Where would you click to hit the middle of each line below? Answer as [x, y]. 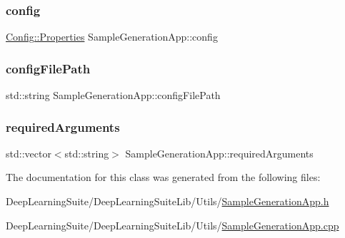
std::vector [29, 153]
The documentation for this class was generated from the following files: [163, 177]
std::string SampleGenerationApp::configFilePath [113, 95]
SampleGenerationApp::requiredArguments [219, 153]
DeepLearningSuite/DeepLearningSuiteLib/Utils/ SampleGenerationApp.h [167, 201]
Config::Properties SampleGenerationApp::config [112, 37]
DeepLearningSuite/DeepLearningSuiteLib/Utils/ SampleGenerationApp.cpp [172, 225]
